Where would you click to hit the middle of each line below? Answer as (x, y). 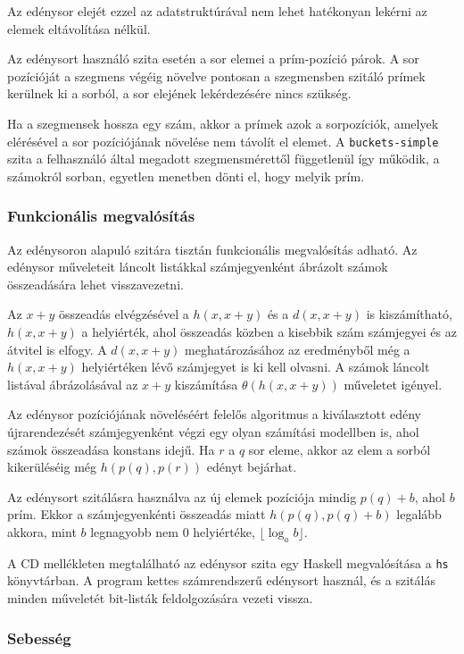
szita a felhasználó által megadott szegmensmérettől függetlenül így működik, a (224, 159)
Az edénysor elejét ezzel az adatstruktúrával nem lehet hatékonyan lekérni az (217, 11)
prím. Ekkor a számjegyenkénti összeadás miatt (137, 514)
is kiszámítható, (409, 314)
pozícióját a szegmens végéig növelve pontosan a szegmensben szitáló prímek (216, 75)
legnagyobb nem (134, 531)
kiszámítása (206, 384)
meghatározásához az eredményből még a (298, 349)
